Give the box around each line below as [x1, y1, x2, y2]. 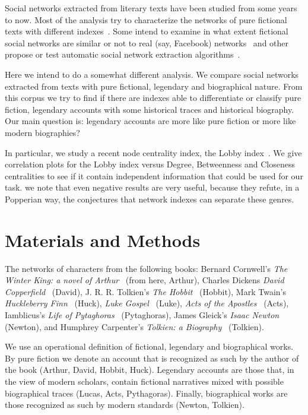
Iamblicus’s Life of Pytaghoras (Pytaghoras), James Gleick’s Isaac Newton [5, 309, 280, 321]
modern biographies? [5, 126, 80, 138]
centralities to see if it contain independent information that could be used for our [5, 169, 303, 182]
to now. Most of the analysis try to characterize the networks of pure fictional [5, 13, 287, 26]
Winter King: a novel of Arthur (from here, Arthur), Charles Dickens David [5, 274, 284, 286]
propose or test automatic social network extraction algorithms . [5, 48, 240, 61]
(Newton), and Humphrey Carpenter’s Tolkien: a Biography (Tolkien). [5, 320, 264, 332]
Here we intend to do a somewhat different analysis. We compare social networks [5, 68, 299, 80]
